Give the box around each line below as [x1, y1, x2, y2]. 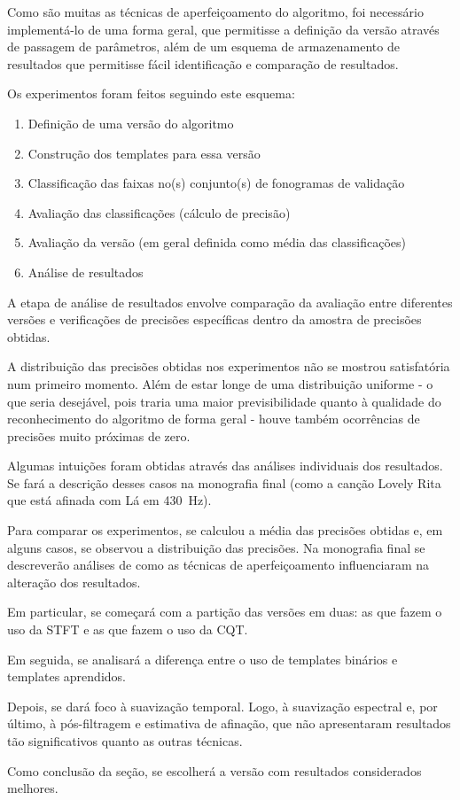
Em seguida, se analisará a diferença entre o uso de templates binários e [7, 649, 398, 668]
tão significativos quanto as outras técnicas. [7, 732, 243, 750]
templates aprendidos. [7, 667, 126, 686]
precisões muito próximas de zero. [7, 426, 191, 445]
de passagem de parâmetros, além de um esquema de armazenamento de [7, 37, 400, 56]
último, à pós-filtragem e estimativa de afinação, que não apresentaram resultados [7, 714, 451, 733]
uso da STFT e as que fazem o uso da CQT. [7, 620, 248, 639]
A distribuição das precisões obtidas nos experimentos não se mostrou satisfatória [7, 357, 450, 376]
